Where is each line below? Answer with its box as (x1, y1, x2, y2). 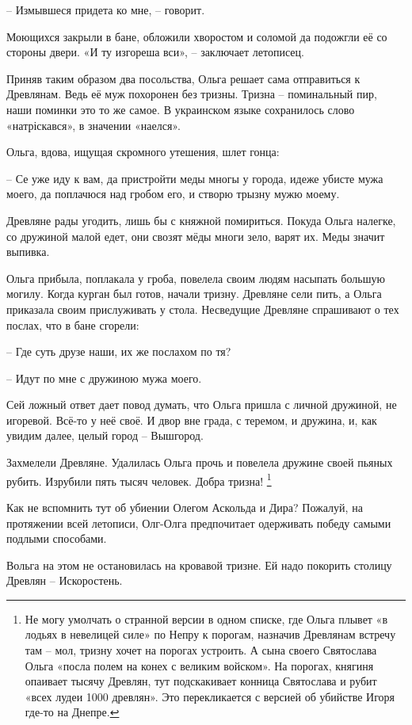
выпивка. (6, 243, 50, 260)
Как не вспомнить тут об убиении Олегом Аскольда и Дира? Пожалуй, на (6, 498, 363, 515)
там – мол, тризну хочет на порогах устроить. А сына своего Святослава (25, 642, 377, 658)
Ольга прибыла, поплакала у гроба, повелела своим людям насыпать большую (6, 269, 385, 286)
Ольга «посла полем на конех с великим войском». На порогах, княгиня (25, 657, 374, 673)
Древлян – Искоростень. (6, 572, 123, 589)
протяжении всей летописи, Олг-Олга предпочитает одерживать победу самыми (6, 514, 391, 531)
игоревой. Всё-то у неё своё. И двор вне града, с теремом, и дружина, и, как (6, 411, 377, 428)
